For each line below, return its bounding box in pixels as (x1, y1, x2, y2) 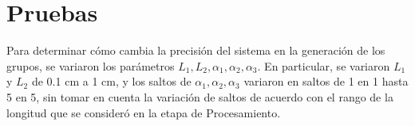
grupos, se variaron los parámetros (6, 57, 175, 74)
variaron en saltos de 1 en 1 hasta (243, 73, 409, 90)
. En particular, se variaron (257, 57, 390, 74)
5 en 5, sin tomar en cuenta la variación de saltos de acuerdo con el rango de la (6, 88, 393, 105)
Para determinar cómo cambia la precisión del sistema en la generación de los (6, 42, 385, 59)
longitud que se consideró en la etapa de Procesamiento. (6, 104, 281, 120)
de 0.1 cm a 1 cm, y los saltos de (31, 73, 192, 90)
